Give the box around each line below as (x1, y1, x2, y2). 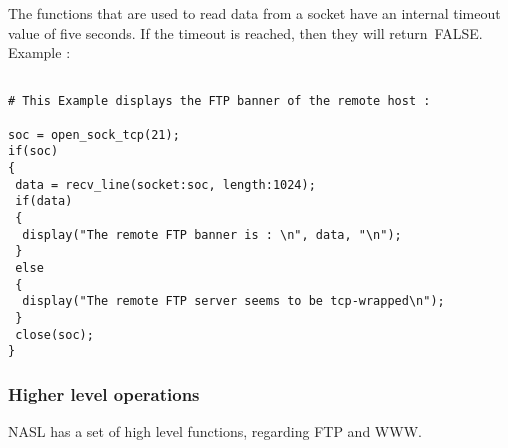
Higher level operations (8, 381, 200, 406)
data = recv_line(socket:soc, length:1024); (15, 177, 316, 192)
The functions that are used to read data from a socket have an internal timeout (8, 3, 501, 23)
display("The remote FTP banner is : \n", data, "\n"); (22, 227, 402, 242)
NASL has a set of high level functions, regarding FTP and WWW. (8, 421, 422, 442)
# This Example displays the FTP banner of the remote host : (8, 94, 431, 109)
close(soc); (15, 327, 94, 342)
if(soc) (8, 144, 59, 159)
